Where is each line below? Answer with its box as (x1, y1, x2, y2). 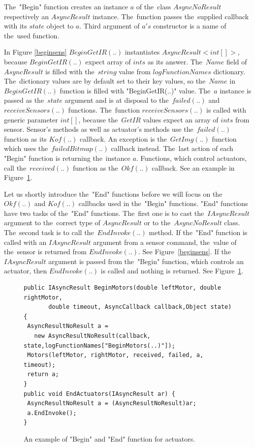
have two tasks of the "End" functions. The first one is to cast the (4, 208, 204, 218)
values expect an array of (143, 114, 219, 124)
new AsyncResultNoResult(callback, (34, 332, 151, 339)
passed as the (4, 95, 44, 105)
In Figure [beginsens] (4, 47, 67, 57)
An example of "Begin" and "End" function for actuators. (24, 433, 195, 444)
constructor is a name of (153, 21, 226, 31)
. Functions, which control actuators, (136, 152, 247, 163)
